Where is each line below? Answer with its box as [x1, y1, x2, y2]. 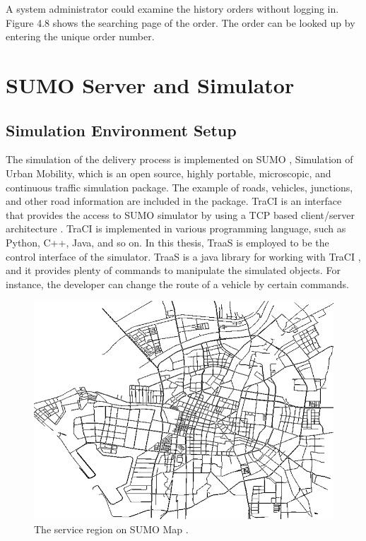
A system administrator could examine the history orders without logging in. [6, 1, 339, 16]
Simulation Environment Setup [6, 119, 237, 141]
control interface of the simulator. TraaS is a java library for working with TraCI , [6, 249, 361, 263]
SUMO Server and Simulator [6, 70, 295, 99]
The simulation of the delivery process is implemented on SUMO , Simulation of [6, 152, 353, 167]
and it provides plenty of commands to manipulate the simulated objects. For [6, 263, 341, 278]
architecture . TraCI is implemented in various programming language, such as [6, 221, 346, 236]
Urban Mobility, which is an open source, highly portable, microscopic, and [6, 165, 331, 180]
